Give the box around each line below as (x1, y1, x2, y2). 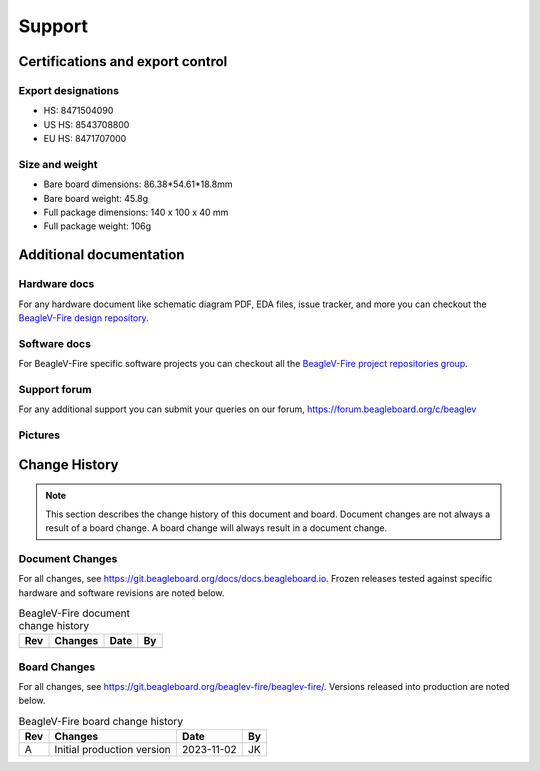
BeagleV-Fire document (18, 606, 130, 620)
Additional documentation (18, 246, 185, 264)
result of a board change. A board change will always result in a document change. (45, 521, 388, 534)
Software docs (18, 336, 92, 350)
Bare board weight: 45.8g (43, 192, 149, 204)
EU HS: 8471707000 (43, 133, 127, 145)
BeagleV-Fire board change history (18, 715, 184, 728)
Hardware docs (18, 277, 95, 291)
